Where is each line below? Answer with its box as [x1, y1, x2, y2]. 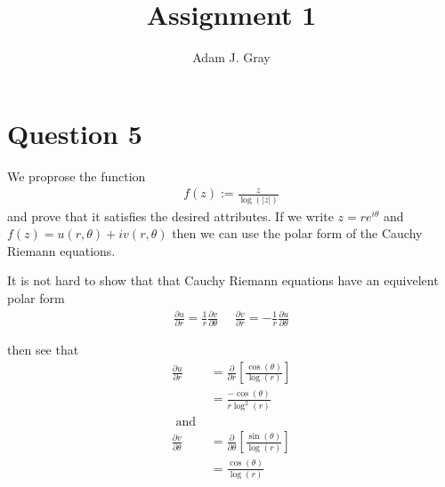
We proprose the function [7, 166, 146, 185]
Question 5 [7, 115, 142, 151]
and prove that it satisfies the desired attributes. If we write [7, 206, 334, 225]
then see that [7, 340, 79, 359]
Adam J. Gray [192, 48, 271, 67]
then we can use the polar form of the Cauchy [172, 224, 423, 243]
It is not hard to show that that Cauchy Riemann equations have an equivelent [7, 271, 439, 290]
